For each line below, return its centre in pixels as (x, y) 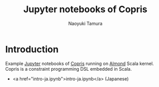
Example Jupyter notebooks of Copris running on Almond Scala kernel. (80, 63)
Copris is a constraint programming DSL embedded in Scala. (69, 69)
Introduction (32, 49)
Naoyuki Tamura (85, 23)
